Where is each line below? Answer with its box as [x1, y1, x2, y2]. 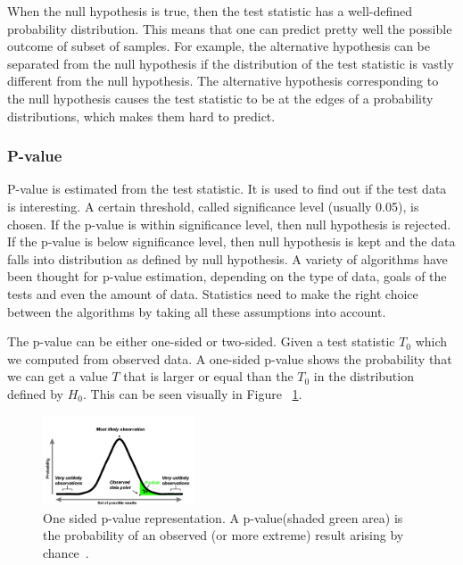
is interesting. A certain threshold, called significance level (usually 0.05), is [7, 196, 419, 215]
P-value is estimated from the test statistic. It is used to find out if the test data [7, 179, 447, 198]
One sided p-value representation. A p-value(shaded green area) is [43, 508, 403, 527]
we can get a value [7, 367, 108, 386]
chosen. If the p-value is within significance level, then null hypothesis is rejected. [7, 214, 451, 233]
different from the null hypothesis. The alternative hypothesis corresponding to [7, 71, 439, 90]
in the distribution [313, 367, 414, 386]
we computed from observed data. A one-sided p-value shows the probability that [7, 349, 452, 368]
